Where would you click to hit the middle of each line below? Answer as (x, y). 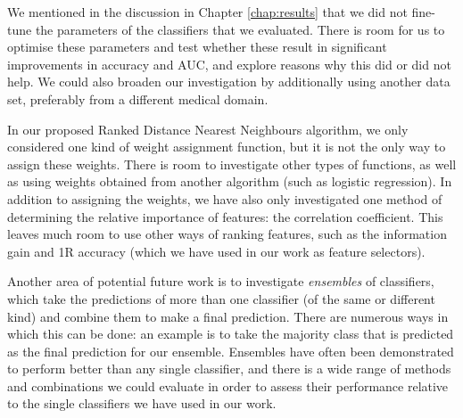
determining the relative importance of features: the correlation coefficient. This (225, 216)
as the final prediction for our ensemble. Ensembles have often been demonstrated (231, 351)
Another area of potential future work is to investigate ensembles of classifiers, (221, 281)
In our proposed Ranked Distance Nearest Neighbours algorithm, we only (208, 129)
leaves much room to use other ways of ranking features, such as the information (227, 234)
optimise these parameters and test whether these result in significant (197, 47)
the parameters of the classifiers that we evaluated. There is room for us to (240, 29)
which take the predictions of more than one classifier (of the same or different (221, 298)
